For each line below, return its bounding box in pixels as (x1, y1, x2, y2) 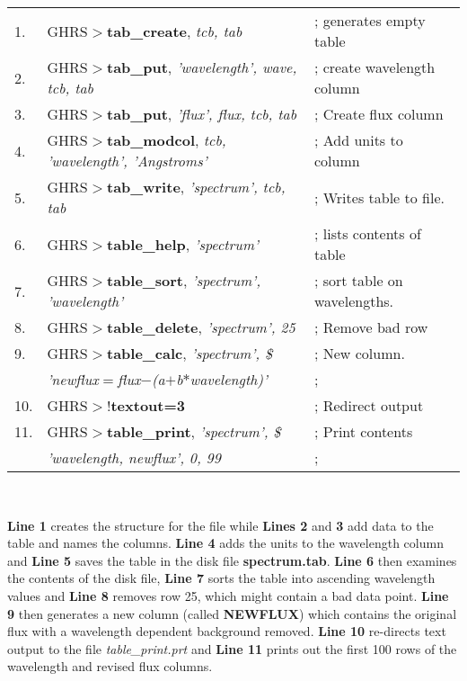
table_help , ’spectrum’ (107, 233, 259, 255)
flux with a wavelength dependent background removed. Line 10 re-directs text (7, 622, 446, 641)
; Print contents (313, 421, 413, 442)
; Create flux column (313, 103, 444, 124)
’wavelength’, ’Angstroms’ (47, 150, 207, 171)
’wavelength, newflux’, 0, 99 (47, 447, 221, 468)
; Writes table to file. (313, 186, 445, 208)
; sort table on (313, 270, 403, 291)
